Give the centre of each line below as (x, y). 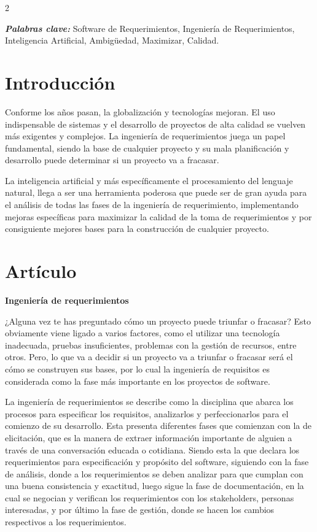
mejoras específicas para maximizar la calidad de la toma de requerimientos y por (158, 216)
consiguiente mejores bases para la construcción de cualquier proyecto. (137, 229)
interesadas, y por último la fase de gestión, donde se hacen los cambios (140, 510)
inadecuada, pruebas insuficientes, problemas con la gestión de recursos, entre (151, 345)
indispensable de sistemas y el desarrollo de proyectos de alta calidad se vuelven (155, 124)
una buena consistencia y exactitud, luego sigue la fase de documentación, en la (155, 486)
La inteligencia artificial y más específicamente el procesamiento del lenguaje (149, 180)
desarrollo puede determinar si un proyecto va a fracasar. (112, 160)
